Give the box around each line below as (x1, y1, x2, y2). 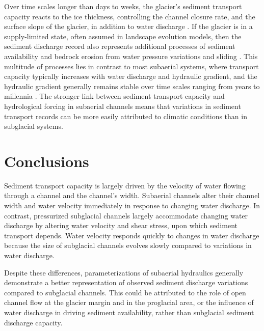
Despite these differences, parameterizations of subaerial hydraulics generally (4, 267, 244, 278)
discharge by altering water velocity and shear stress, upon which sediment (4, 220, 237, 231)
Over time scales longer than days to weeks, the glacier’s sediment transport (4, 1, 242, 11)
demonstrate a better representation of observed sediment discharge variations (4, 277, 248, 288)
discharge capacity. (4, 317, 63, 327)
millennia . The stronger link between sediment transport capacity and (4, 91, 225, 101)
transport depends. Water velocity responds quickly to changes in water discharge (4, 230, 259, 240)
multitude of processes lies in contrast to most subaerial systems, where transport (4, 61, 259, 71)
